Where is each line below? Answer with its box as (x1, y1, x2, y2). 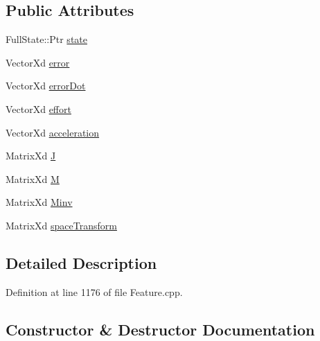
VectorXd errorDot (6, 78, 86, 93)
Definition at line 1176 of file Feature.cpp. (6, 284, 183, 299)
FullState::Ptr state (6, 32, 87, 46)
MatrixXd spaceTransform (6, 218, 117, 232)
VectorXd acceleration (6, 125, 100, 139)
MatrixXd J (6, 148, 56, 163)
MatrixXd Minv (6, 195, 73, 209)
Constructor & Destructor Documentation (6, 318, 315, 340)
